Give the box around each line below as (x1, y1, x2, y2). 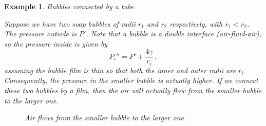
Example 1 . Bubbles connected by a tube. (4, 1, 136, 11)
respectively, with (169, 18, 223, 29)
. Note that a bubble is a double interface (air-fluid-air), (86, 28, 262, 39)
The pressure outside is (4, 28, 77, 39)
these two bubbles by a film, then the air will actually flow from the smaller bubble (4, 85, 262, 96)
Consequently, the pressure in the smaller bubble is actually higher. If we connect (4, 75, 258, 86)
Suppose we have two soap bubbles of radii (4, 18, 136, 29)
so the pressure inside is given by (4, 38, 108, 49)
